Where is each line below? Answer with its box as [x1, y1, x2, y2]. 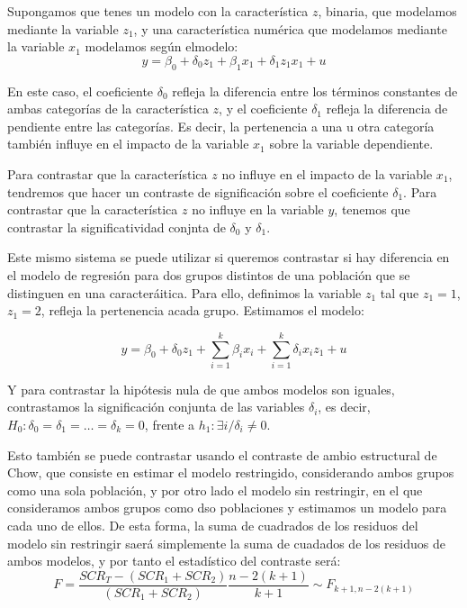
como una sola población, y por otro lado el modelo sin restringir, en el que [7, 480, 423, 499]
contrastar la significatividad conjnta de [7, 217, 226, 236]
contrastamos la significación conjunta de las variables [7, 397, 305, 416]
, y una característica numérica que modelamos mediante [133, 19, 447, 38]
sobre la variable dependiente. [269, 134, 434, 153]
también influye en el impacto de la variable [7, 134, 249, 153]
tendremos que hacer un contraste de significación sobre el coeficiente [7, 182, 389, 201]
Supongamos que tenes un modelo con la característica [7, 2, 309, 20]
